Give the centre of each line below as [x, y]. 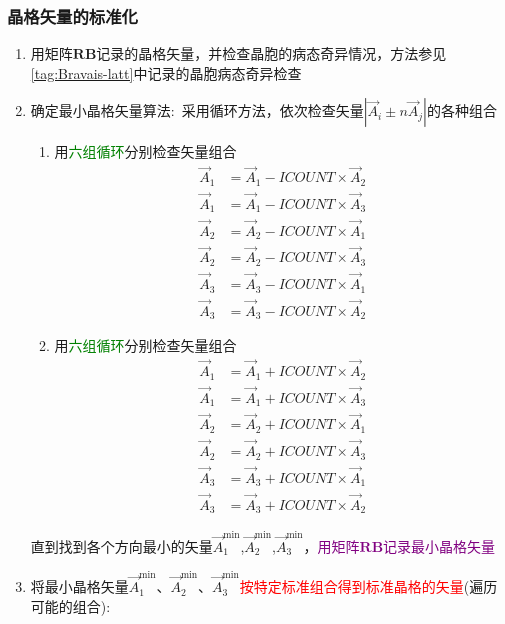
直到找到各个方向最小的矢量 [121, 545]
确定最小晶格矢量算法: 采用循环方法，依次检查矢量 [197, 110]
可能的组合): [70, 605]
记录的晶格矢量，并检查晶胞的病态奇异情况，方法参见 [271, 53]
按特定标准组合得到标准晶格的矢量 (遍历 [368, 586]
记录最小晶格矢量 [439, 545]
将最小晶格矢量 [79, 586]
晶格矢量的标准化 [72, 15]
